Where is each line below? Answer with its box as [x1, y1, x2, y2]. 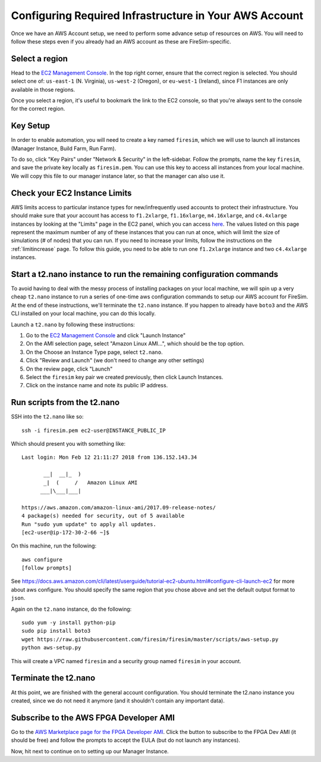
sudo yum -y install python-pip [21, 620, 116, 626]
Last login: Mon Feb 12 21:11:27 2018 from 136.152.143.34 [21, 454, 197, 461]
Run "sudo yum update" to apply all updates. [21, 521, 157, 527]
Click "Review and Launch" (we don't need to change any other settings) [26, 357, 204, 364]
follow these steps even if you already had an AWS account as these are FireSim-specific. [11, 38, 231, 45]
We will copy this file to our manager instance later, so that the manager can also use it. [11, 172, 225, 179]
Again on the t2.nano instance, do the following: [11, 605, 132, 612]
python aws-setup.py [21, 644, 81, 651]
